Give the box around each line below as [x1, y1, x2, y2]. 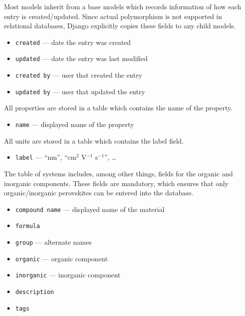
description [15, 288, 54, 295]
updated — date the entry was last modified [15, 53, 148, 63]
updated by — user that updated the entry [15, 86, 145, 96]
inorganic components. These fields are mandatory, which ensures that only [4, 178, 228, 188]
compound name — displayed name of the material [15, 204, 165, 214]
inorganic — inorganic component [15, 270, 121, 280]
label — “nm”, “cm [15, 152, 76, 162]
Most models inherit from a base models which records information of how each [4, 1, 242, 11]
